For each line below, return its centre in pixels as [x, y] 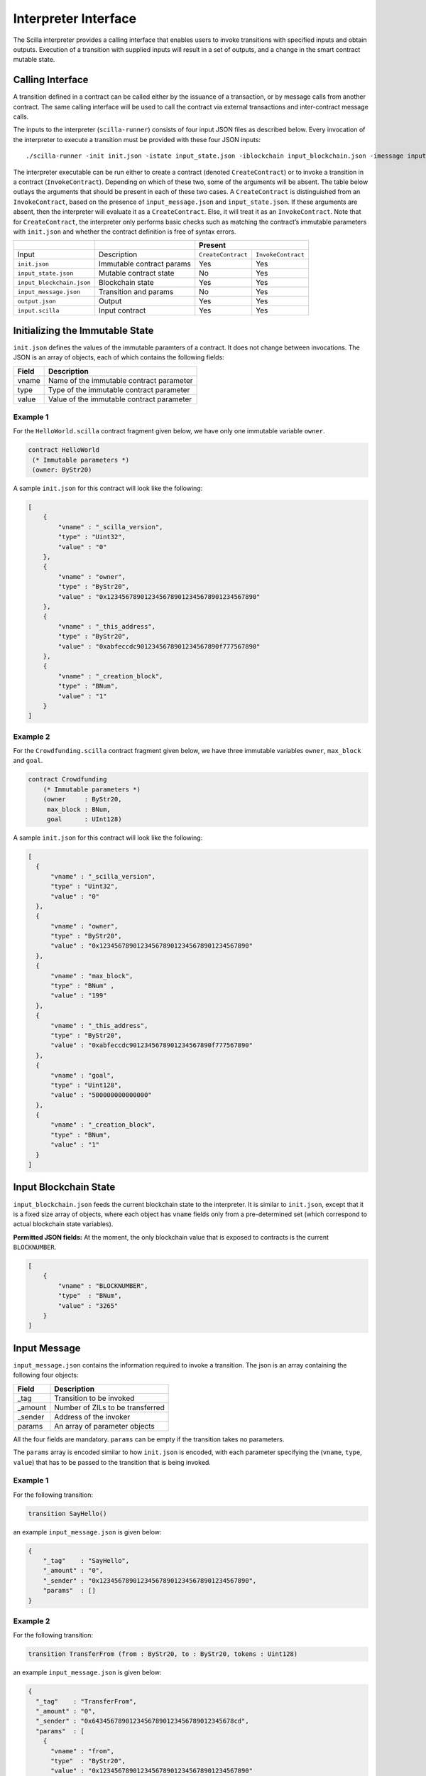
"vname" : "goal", [83, 1075]
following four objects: [46, 1375]
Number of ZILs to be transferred [109, 1407]
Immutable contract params [144, 264]
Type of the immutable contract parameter [119, 389]
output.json [37, 301]
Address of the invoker [92, 1417]
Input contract [122, 310]
